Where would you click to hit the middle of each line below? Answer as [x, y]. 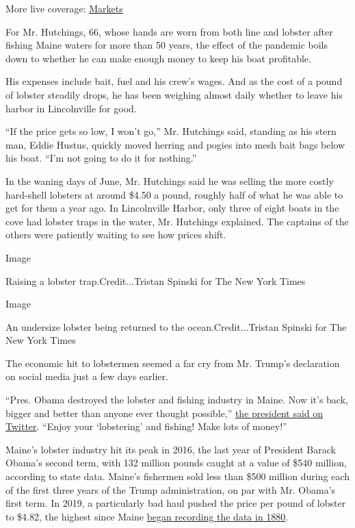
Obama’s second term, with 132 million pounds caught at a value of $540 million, [176, 463]
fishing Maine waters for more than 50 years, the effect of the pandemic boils [167, 45]
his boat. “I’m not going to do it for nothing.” [101, 158]
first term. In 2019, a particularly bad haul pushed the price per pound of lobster [176, 503]
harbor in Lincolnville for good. [71, 108]
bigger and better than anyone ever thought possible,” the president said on [165, 413]
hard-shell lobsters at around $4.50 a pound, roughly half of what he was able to [174, 194]
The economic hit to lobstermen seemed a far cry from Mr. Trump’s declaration [173, 363]
